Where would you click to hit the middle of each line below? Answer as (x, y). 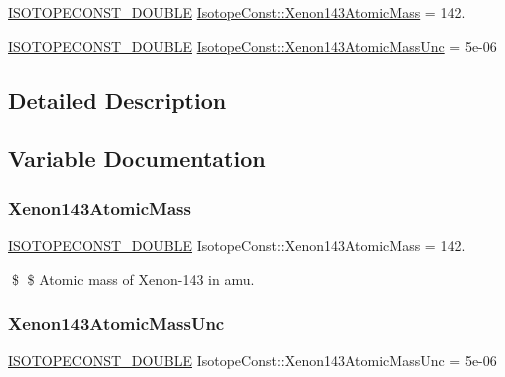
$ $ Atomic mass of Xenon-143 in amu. (133, 278)
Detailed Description (117, 99)
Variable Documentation (137, 158)
